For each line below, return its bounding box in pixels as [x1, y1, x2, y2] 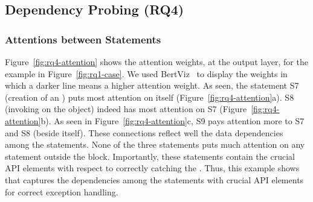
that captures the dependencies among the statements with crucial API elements [5, 173, 304, 186]
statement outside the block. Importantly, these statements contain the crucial [5, 150, 295, 162]
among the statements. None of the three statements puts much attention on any [5, 138, 305, 151]
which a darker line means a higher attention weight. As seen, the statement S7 [5, 79, 299, 92]
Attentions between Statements [5, 31, 161, 46]
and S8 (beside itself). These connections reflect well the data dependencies [5, 126, 283, 139]
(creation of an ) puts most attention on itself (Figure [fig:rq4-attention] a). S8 [5, 90, 294, 103]
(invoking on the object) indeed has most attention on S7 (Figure [5, 103, 247, 115]
